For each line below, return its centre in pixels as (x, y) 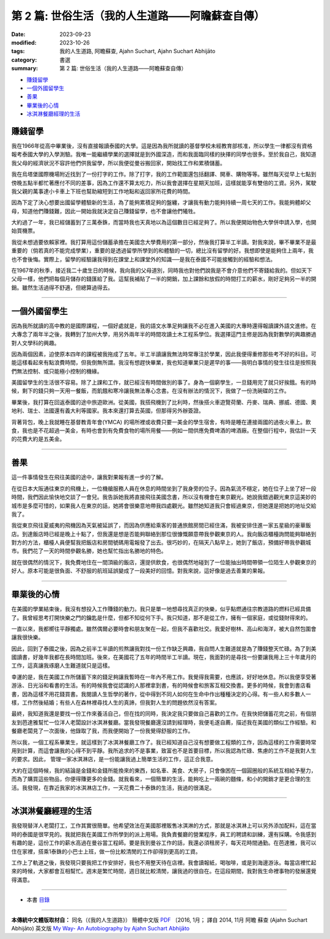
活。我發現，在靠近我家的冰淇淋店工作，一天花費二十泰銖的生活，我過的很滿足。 (113, 787)
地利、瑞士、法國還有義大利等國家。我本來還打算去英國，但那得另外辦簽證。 (108, 411)
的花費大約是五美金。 (38, 439)
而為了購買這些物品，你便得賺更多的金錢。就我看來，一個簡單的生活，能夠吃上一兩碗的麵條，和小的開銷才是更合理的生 (161, 779)
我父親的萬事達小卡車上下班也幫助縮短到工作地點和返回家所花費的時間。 (102, 191)
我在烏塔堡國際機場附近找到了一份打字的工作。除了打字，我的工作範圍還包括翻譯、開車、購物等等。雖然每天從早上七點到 (164, 174)
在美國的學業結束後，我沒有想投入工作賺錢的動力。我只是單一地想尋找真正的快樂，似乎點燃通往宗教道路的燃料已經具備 (161, 609)
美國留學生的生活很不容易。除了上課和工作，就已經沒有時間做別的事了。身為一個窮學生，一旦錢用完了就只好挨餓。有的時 (164, 383)
